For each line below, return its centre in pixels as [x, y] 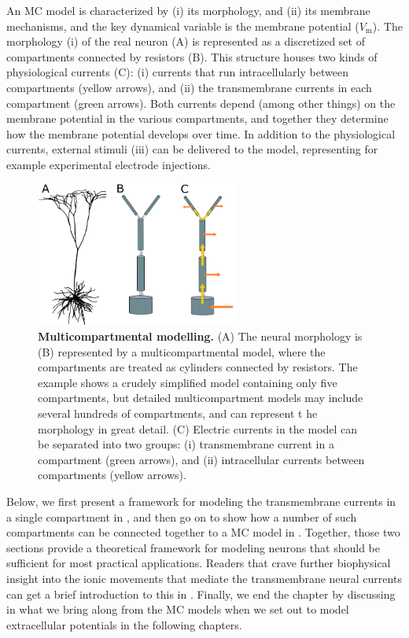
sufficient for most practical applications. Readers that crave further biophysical [199, 563]
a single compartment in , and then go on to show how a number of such [182, 516]
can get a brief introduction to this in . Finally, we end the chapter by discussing [201, 594]
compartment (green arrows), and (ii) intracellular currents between [201, 459]
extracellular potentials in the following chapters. [124, 624]
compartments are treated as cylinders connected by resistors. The [198, 367]
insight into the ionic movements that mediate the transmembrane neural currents [204, 578]
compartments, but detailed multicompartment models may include [201, 398]
